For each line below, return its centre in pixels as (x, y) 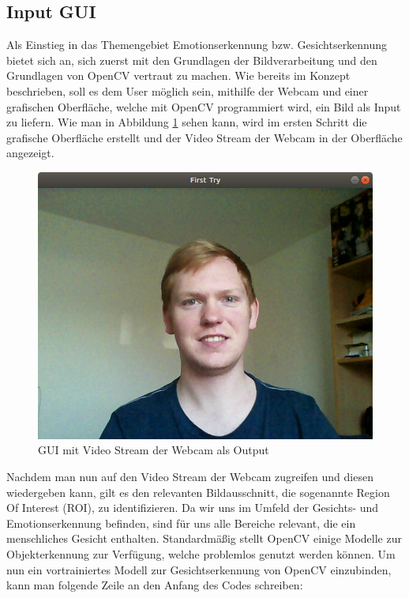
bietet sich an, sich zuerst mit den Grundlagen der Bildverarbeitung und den (192, 60)
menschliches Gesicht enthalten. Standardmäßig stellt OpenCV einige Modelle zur (204, 538)
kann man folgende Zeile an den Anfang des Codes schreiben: (155, 585)
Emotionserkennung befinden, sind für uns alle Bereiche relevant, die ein (181, 523)
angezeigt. (30, 153)
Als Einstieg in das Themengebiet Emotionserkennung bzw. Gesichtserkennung (197, 45)
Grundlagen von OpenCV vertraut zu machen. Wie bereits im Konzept (178, 75)
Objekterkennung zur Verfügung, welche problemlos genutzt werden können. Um (201, 553)
